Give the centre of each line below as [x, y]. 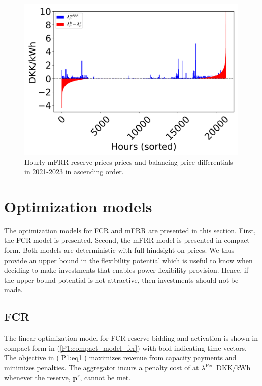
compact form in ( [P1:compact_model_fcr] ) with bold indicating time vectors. [125, 347]
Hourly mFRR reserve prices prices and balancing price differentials [129, 162]
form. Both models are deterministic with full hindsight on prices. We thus [119, 250]
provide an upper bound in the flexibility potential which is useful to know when [128, 260]
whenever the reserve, [37, 377]
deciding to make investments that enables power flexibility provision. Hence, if [126, 270]
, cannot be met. [105, 377]
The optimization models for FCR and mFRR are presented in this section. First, [130, 230]
